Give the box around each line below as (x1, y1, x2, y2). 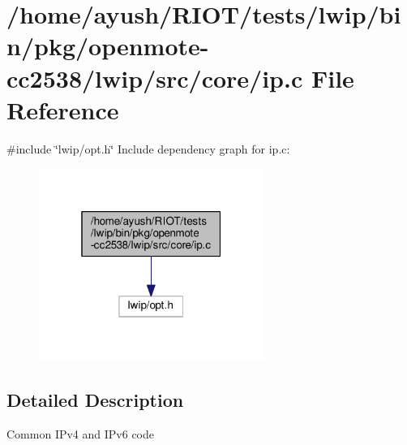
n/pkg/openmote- (6, 29, 209, 63)
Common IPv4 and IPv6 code (6, 426, 154, 443)
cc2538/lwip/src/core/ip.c (6, 61, 303, 94)
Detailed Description (6, 387, 184, 413)
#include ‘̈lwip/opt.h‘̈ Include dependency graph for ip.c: (6, 140, 290, 157)
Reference (6, 93, 119, 126)
